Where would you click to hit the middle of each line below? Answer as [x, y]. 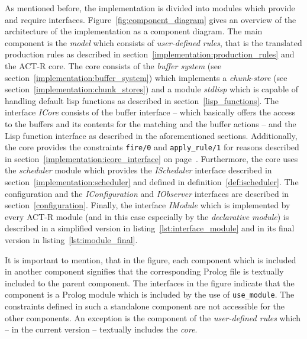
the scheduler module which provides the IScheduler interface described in [138, 170]
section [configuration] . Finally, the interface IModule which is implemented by [148, 205]
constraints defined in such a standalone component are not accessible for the [145, 306]
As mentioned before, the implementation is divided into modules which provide [150, 8]
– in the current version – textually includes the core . [101, 329]
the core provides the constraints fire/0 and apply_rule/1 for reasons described [152, 147]
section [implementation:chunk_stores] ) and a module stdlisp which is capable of [151, 89]
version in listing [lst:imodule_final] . [71, 239]
